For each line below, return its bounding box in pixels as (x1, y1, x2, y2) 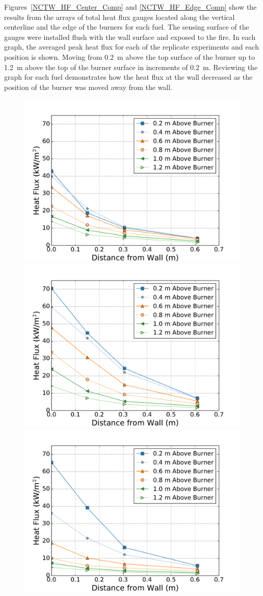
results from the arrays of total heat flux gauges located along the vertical (4, 11, 235, 22)
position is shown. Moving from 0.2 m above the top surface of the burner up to (4, 51, 255, 62)
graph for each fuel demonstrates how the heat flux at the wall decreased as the (4, 72, 253, 82)
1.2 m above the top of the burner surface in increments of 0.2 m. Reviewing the (4, 61, 258, 72)
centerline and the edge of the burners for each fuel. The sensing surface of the (4, 21, 249, 32)
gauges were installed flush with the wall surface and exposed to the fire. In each (4, 31, 256, 42)
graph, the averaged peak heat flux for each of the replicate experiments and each (4, 41, 259, 52)
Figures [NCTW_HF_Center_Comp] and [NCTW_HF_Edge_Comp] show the (4, 2, 257, 12)
